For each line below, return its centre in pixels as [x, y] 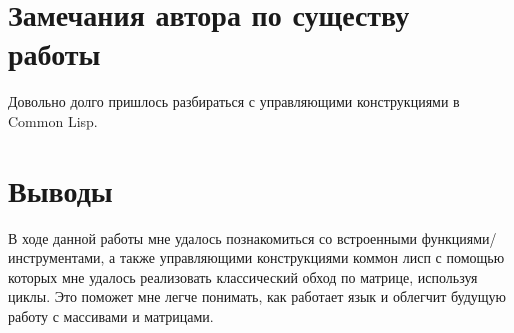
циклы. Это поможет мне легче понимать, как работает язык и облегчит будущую [257, 296]
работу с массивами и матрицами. [111, 316]
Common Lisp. [53, 120]
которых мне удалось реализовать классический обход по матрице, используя [243, 276]
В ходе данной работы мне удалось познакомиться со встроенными [213, 237]
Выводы [60, 189]
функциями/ [459, 237]
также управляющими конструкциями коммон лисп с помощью [312, 257]
